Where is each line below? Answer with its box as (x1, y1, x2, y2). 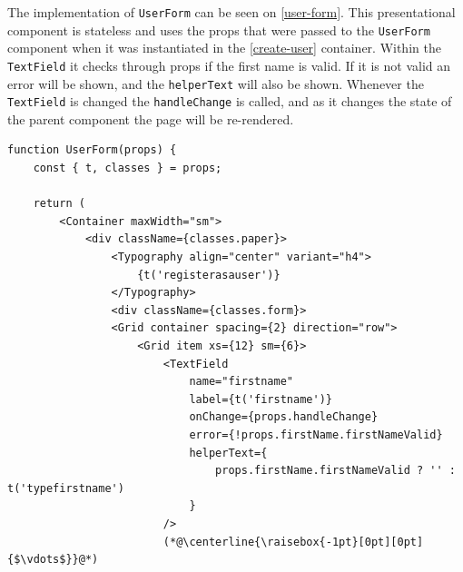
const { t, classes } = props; (33, 162, 222, 175)
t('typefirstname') (7, 481, 124, 495)
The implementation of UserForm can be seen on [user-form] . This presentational (7, 3, 456, 21)
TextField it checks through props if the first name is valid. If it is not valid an (7, 55, 451, 74)
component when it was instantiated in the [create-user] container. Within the (7, 38, 441, 57)
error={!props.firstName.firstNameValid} (189, 428, 443, 441)
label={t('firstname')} (189, 392, 332, 406)
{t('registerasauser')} (137, 268, 281, 281)
